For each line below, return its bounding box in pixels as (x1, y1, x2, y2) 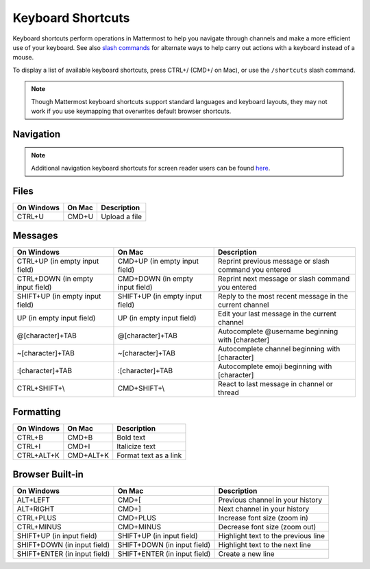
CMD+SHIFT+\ (117, 383, 164, 393)
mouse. (12, 53, 34, 62)
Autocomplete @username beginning (218, 327, 338, 336)
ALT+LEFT (16, 495, 51, 505)
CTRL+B (16, 432, 44, 442)
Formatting (12, 406, 61, 418)
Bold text (116, 432, 146, 442)
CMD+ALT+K (67, 451, 110, 460)
